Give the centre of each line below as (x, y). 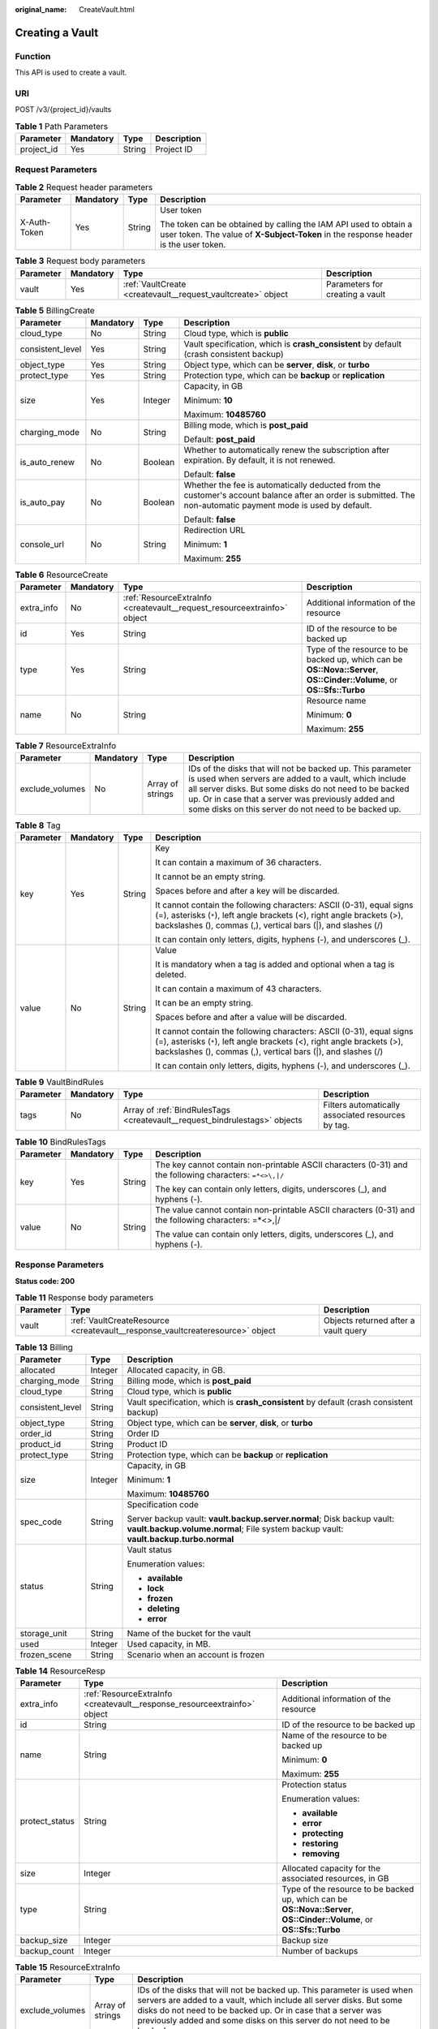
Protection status (314, 1785)
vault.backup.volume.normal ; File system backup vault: (235, 1528)
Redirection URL (215, 530)
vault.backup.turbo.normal (180, 1539)
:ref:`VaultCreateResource (120, 1320)
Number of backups (320, 1951)
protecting (323, 1833)
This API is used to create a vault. (71, 72)
